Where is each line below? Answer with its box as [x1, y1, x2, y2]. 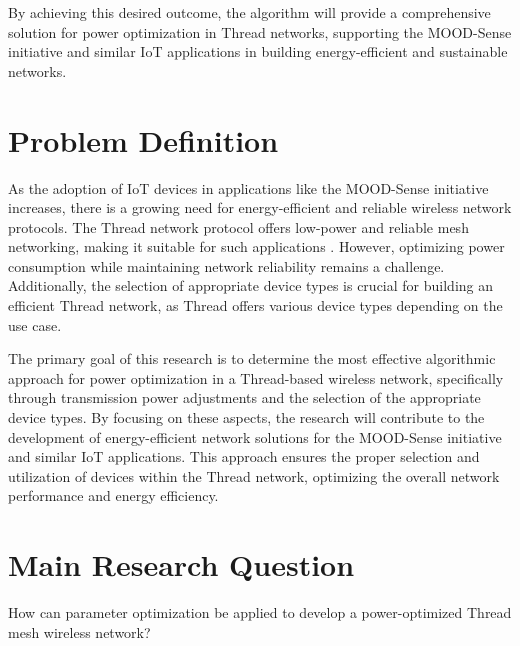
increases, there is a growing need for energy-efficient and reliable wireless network [8, 197, 512, 218]
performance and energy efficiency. [8, 485, 219, 506]
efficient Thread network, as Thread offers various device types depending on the [8, 295, 503, 316]
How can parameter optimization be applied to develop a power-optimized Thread [8, 602, 512, 623]
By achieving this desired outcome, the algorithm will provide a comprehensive [8, 2, 491, 22]
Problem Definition [8, 119, 279, 160]
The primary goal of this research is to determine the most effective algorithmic [8, 348, 496, 369]
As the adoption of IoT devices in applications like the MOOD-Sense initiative [8, 177, 489, 198]
